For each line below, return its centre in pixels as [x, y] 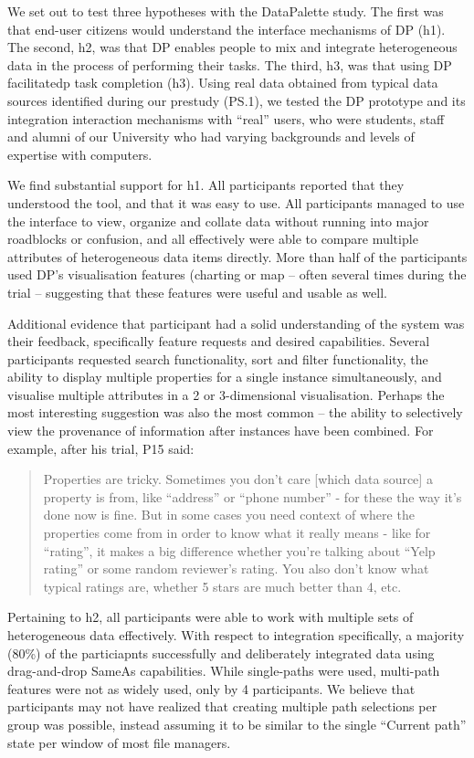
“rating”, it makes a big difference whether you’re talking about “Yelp [239, 550]
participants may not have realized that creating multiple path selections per [222, 706]
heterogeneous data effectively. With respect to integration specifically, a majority [236, 635]
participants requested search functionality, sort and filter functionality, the [218, 358]
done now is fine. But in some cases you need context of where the [229, 515]
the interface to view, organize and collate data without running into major [218, 221]
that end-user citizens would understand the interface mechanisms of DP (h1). [226, 29]
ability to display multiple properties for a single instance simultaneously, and [225, 377]
